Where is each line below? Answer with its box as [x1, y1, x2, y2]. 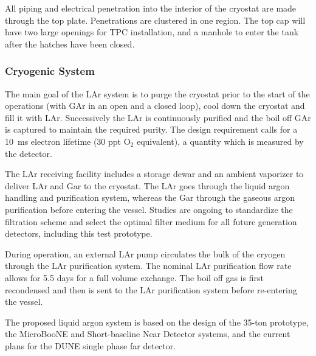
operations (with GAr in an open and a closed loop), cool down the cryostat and [5, 99, 305, 112]
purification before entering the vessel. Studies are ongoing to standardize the [5, 203, 293, 215]
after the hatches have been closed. [5, 37, 135, 50]
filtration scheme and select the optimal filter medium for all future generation [5, 215, 297, 228]
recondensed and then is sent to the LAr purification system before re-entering [5, 283, 297, 296]
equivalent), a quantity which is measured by [136, 134, 304, 147]
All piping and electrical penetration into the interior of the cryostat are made [5, 2, 297, 14]
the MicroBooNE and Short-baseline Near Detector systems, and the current [5, 327, 290, 340]
